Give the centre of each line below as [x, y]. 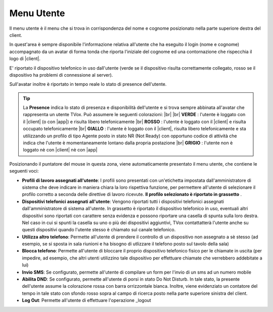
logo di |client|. [25, 59]
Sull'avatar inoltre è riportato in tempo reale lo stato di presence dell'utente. [88, 84]
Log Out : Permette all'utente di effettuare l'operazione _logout [86, 300]
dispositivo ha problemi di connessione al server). [61, 75]
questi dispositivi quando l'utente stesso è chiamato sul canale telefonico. [99, 230]
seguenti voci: [24, 171]
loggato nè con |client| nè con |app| [60, 150]
